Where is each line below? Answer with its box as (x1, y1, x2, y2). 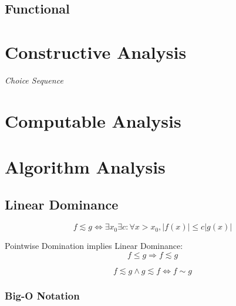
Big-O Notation (5, 288, 80, 302)
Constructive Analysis (5, 39, 187, 64)
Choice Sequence (5, 74, 63, 86)
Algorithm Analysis (5, 155, 166, 179)
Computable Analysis (5, 108, 181, 132)
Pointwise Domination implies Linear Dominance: (5, 240, 183, 252)
